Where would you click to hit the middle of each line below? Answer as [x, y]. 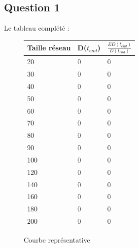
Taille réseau [49, 48]
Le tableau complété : [37, 28]
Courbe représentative [57, 240]
